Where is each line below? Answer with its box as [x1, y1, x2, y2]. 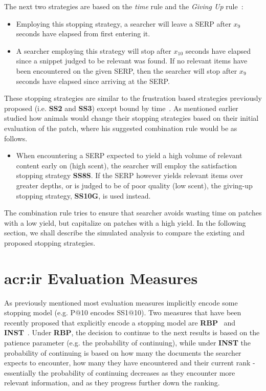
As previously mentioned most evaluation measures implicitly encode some [4, 297, 238, 308]
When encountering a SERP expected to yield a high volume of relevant [16, 150, 242, 161]
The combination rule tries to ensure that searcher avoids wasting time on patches [4, 207, 262, 218]
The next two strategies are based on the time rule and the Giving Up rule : [4, 1, 243, 11]
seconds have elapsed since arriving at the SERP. [16, 75, 170, 86]
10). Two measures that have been [134, 307, 241, 318]
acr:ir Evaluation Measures [4, 267, 198, 288]
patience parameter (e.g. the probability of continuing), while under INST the [4, 337, 251, 347]
